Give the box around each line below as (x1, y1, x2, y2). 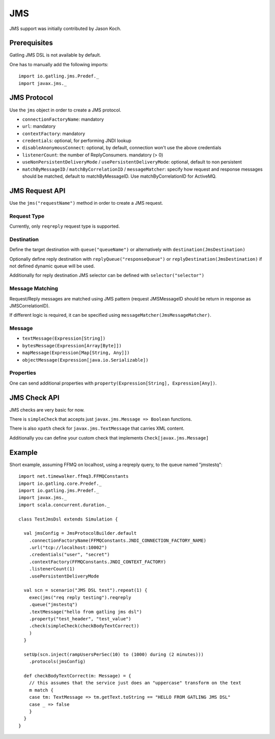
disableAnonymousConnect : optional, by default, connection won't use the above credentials (22, 145, 222, 151)
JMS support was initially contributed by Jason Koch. (9, 25, 122, 32)
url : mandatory (22, 123, 56, 129)
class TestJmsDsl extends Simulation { (18, 516, 118, 522)
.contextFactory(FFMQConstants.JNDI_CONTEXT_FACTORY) (29, 559, 167, 565)
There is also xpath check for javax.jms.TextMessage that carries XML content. (9, 425, 185, 431)
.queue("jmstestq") (29, 601, 78, 608)
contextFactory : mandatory (22, 130, 86, 136)
